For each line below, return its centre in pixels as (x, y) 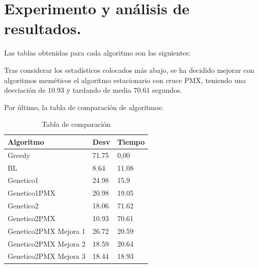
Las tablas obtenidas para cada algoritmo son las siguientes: (97, 53)
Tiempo (131, 141)
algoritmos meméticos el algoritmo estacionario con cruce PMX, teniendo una (125, 80)
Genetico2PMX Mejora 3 (47, 256)
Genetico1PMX (32, 193)
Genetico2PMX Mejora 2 (47, 243)
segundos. (167, 90)
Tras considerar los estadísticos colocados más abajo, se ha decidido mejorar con (129, 70)
